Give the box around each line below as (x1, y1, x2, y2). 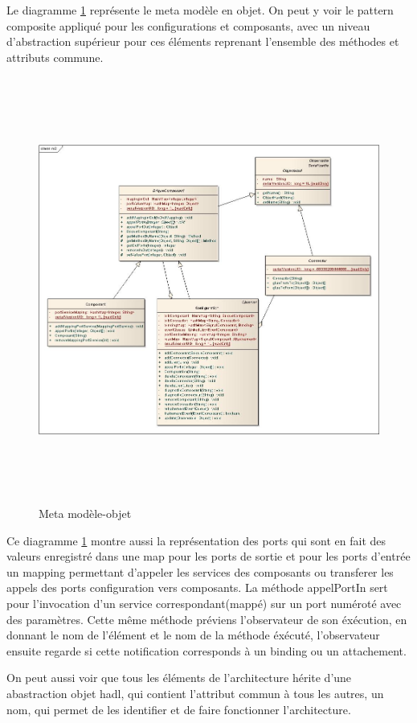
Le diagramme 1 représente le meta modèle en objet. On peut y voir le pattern (6, 2, 394, 18)
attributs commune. (6, 48, 104, 65)
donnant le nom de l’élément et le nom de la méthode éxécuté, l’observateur (6, 626, 380, 643)
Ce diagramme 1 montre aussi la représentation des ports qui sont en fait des (6, 532, 386, 548)
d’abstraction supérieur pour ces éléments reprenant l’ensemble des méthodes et (6, 33, 399, 50)
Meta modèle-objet (39, 505, 132, 522)
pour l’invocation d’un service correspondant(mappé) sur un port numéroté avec (6, 595, 402, 612)
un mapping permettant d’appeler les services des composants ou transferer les (6, 563, 394, 580)
